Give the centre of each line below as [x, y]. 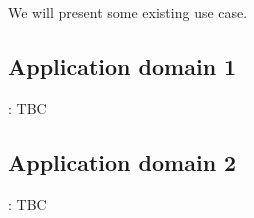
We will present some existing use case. [128, 12]
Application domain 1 [122, 65]
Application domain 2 [122, 161]
